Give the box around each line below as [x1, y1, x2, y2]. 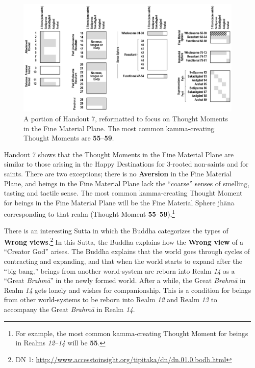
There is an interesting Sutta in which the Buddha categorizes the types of [4, 225, 229, 235]
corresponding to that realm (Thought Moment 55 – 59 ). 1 [4, 207, 175, 219]
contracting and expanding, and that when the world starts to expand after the [4, 256, 243, 266]
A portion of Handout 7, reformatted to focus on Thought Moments [24, 113, 228, 124]
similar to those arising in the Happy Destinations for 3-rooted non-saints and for [4, 159, 249, 169]
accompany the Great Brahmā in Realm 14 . [4, 304, 135, 314]
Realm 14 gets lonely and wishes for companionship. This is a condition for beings [4, 284, 251, 295]
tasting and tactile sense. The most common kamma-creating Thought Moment [4, 188, 243, 198]
